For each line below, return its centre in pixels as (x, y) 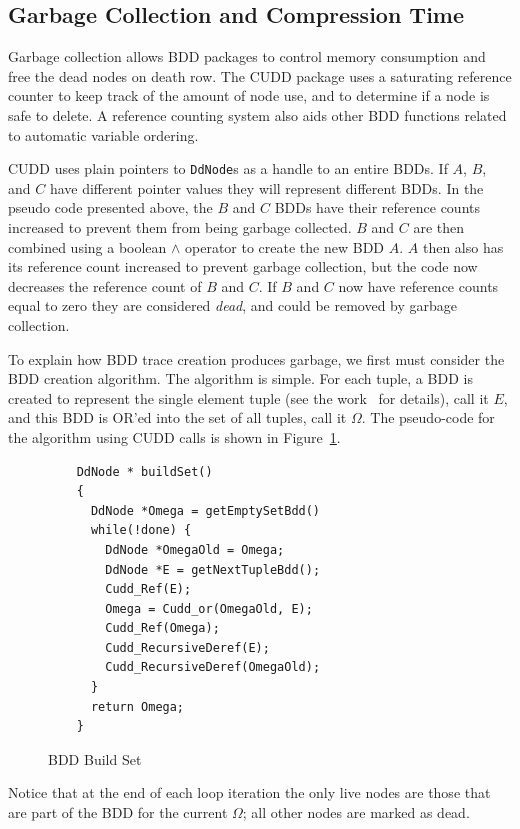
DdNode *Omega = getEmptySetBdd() (205, 510)
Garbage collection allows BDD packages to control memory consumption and (247, 56)
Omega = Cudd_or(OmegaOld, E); (209, 608)
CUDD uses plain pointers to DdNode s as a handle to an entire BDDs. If (228, 168)
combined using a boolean (87, 246)
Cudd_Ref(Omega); (162, 628)
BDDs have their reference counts (377, 207)
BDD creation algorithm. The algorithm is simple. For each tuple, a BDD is (240, 378)
